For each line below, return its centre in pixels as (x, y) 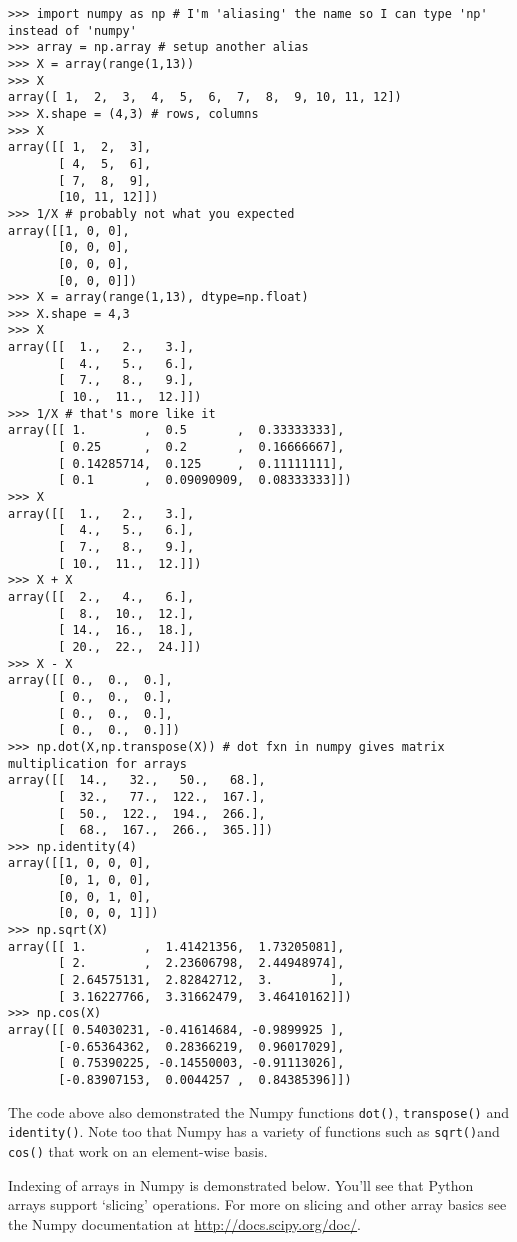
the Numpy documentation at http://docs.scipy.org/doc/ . (184, 1223)
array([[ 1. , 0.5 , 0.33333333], (176, 430)
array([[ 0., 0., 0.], (90, 680)
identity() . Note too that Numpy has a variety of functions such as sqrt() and (254, 1131)
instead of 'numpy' (72, 30)
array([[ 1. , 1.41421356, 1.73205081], (176, 946)
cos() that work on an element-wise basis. (138, 1150)
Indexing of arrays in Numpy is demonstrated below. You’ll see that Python (241, 1184)
